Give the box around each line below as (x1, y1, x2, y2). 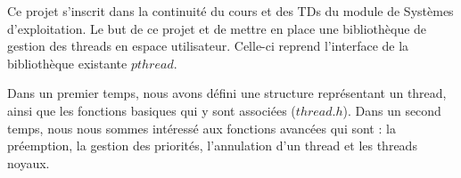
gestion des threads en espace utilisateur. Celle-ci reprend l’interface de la (7, 36, 409, 55)
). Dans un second (342, 101, 441, 119)
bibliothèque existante (7, 53, 128, 72)
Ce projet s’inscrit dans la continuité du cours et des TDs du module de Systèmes (7, 2, 454, 20)
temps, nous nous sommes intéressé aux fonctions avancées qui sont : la (7, 118, 396, 137)
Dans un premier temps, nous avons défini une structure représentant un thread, (7, 84, 447, 102)
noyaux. (7, 153, 50, 172)
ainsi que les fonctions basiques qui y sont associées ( (7, 101, 296, 119)
